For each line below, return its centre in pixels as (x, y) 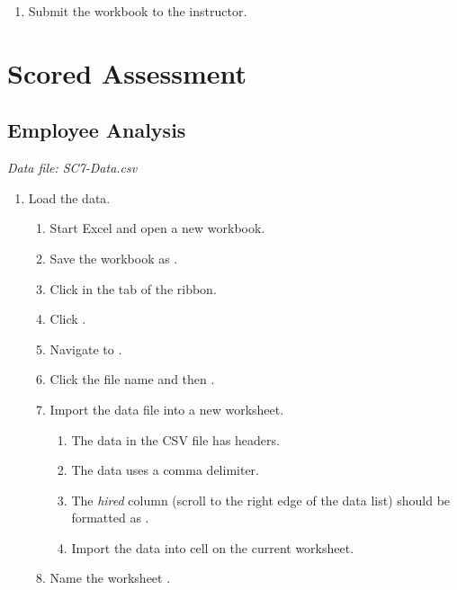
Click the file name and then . (132, 379)
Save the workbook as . (114, 258)
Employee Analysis (97, 130)
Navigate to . (86, 349)
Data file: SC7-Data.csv (72, 168)
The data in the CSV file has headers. (175, 439)
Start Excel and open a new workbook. (157, 228)
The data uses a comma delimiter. (165, 470)
